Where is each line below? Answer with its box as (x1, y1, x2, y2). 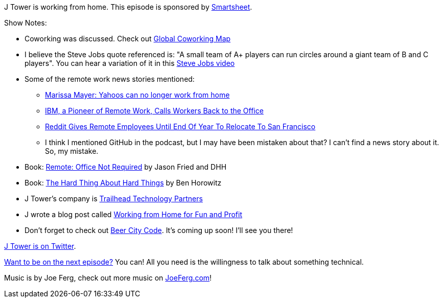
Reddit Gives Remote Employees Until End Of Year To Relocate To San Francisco (45, 122, 316, 131)
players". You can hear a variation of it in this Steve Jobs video (25, 59, 235, 67)
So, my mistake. (45, 147, 99, 155)
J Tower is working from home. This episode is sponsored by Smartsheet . (4, 3, 252, 11)
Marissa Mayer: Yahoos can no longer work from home (45, 90, 230, 99)
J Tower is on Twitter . (4, 242, 76, 250)
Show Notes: (4, 18, 47, 27)
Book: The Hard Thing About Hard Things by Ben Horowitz (25, 178, 222, 187)
